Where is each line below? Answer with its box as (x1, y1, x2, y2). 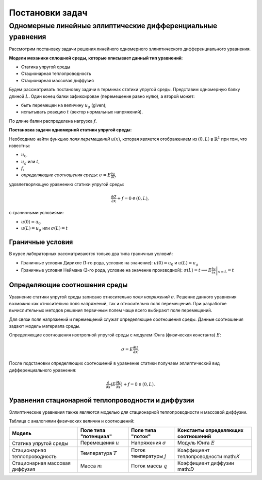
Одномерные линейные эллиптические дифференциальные (9, 21, 218, 30)
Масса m (80, 462, 102, 469)
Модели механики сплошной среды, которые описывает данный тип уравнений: (9, 55, 183, 61)
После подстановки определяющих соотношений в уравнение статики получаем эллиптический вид (9, 360, 220, 366)
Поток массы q (131, 462, 167, 469)
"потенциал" (80, 433, 112, 440)
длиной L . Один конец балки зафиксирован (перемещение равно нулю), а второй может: (9, 93, 195, 99)
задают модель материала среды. (9, 323, 81, 329)
